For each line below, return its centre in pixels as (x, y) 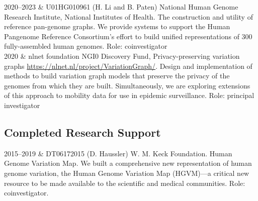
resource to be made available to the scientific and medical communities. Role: (125, 183)
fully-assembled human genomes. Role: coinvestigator (86, 46)
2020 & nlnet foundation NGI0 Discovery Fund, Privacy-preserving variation (122, 56)
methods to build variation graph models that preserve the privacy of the (117, 76)
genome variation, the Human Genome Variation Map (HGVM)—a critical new (127, 173)
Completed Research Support (82, 132)
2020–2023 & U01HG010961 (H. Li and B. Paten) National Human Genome (121, 7)
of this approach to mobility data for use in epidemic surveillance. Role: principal (129, 95)
